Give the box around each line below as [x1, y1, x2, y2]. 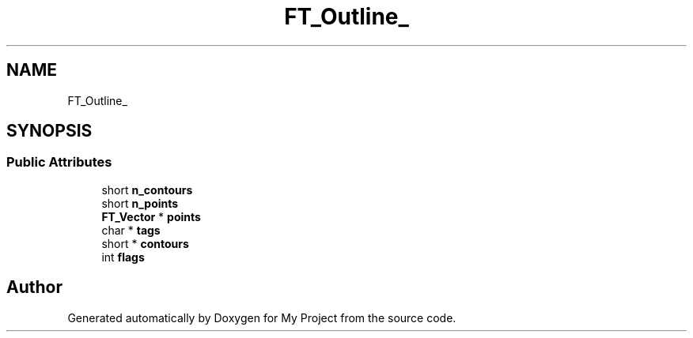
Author [6, 277, 62, 298]
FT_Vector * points [101, 209, 201, 223]
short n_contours [101, 182, 193, 197]
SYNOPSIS [6, 121, 93, 141]
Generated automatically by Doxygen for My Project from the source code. [67, 310, 456, 325]
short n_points [101, 196, 179, 210]
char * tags [101, 223, 161, 237]
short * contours [101, 236, 189, 250]
